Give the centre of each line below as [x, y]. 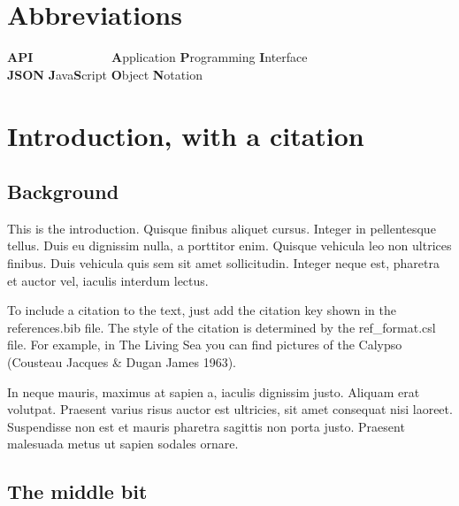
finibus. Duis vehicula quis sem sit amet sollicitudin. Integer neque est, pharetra [223, 263]
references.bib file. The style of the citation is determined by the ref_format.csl [222, 327]
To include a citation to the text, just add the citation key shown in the [202, 310]
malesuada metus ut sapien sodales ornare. [123, 444]
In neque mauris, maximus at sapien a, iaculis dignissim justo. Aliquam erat [214, 391]
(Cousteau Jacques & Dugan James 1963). [122, 362]
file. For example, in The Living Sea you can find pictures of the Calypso [205, 345]
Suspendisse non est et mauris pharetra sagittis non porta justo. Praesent [206, 426]
